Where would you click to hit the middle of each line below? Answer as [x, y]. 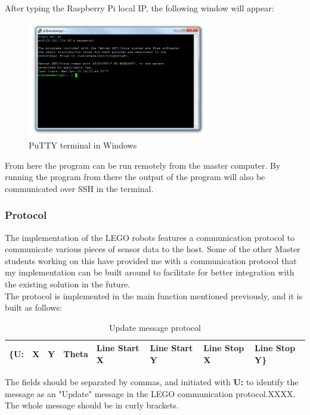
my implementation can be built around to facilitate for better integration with [150, 272]
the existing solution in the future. [68, 284]
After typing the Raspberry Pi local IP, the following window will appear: [139, 8]
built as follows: [33, 307]
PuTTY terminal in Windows [83, 145]
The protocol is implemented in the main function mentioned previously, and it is [154, 295]
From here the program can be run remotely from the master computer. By [143, 165]
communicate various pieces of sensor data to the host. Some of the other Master [153, 249]
